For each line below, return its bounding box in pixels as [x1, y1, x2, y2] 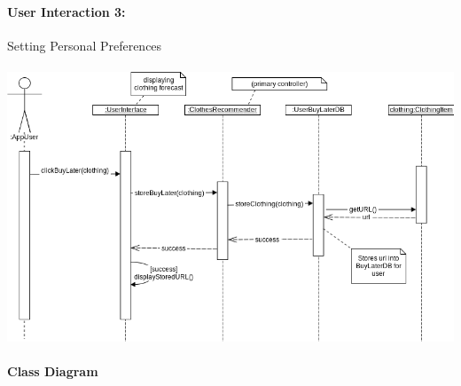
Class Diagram [7, 362, 98, 381]
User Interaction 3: [7, 2, 126, 20]
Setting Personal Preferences [7, 35, 162, 54]
